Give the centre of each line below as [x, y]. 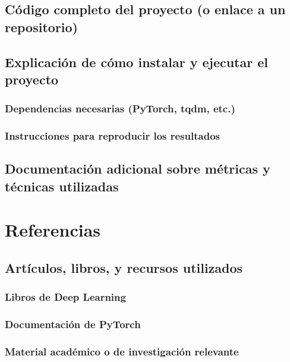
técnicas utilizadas [62, 186]
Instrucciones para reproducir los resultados [112, 136]
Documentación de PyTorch [73, 324]
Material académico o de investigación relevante [122, 351]
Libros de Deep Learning [65, 297]
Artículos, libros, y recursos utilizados [124, 267]
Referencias [53, 230]
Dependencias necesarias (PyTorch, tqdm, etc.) [120, 108]
